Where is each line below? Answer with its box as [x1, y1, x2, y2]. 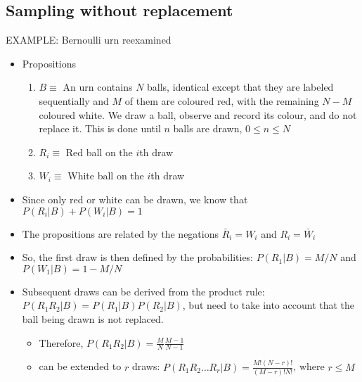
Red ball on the [65, 144, 133, 159]
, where [293, 359, 325, 374]
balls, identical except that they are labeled [147, 79, 334, 94]
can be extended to [39, 359, 122, 374]
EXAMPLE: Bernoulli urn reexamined [6, 32, 172, 47]
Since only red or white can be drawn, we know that [22, 191, 248, 206]
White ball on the [67, 168, 144, 183]
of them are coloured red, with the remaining [124, 93, 319, 108]
